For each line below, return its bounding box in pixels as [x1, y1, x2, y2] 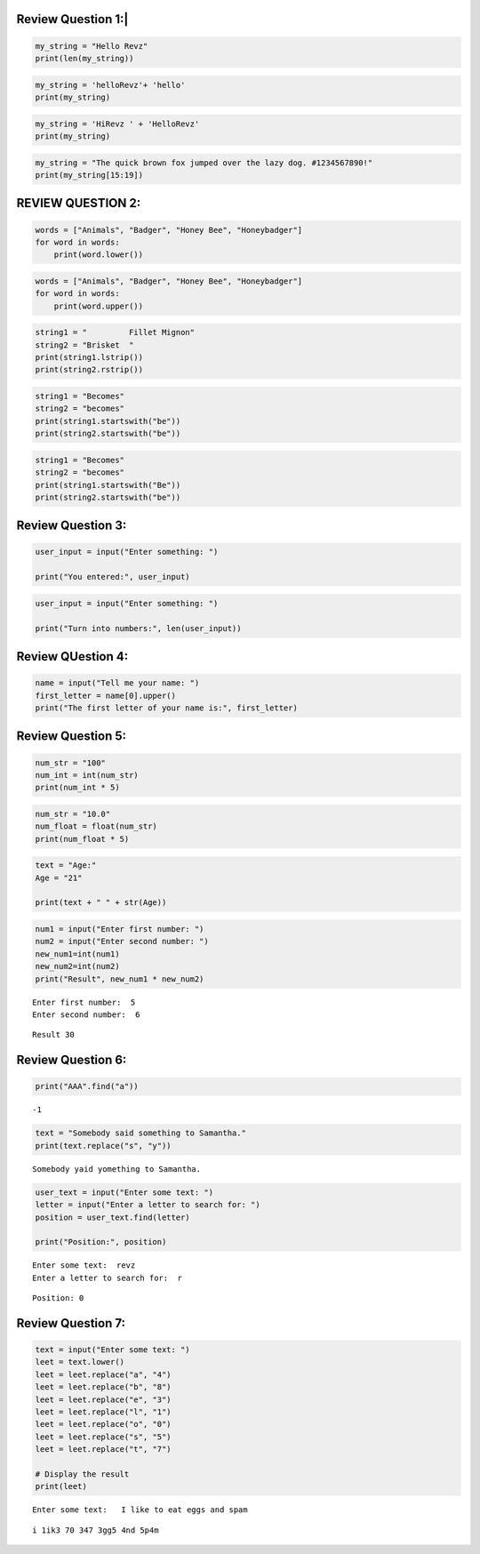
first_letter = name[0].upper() [35, 690, 177, 701]
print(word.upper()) [53, 300, 144, 311]
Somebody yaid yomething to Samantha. [32, 1164, 202, 1174]
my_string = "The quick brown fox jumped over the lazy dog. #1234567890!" [35, 157, 373, 168]
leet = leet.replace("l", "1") [35, 1407, 172, 1417]
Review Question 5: [16, 729, 127, 744]
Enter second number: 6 [32, 1010, 140, 1020]
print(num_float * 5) [35, 834, 130, 844]
